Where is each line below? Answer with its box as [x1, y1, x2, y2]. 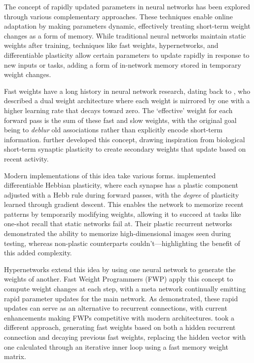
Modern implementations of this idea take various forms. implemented [4, 170, 216, 180]
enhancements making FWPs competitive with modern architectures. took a [4, 312, 235, 323]
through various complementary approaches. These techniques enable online [4, 11, 233, 21]
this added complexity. [4, 247, 72, 258]
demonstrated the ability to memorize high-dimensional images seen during [4, 228, 231, 239]
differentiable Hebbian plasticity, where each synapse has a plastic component [4, 180, 238, 190]
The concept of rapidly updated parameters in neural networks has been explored [4, 1, 251, 11]
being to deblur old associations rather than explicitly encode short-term [4, 124, 223, 135]
